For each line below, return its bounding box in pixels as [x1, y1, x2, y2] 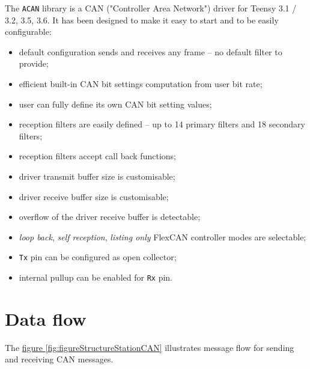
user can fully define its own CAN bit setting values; [19, 97, 212, 110]
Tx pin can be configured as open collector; [19, 251, 177, 263]
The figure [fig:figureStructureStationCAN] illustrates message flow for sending [5, 341, 294, 353]
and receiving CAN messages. [5, 353, 114, 365]
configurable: [5, 25, 52, 38]
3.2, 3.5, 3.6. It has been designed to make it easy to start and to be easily [5, 13, 279, 26]
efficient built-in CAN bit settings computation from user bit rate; [19, 78, 263, 90]
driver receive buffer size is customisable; [19, 190, 169, 203]
